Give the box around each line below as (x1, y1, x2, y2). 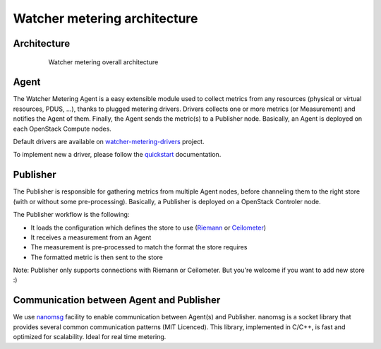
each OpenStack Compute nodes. (13, 124, 112, 133)
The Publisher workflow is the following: (13, 211, 130, 219)
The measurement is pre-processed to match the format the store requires (30, 243, 248, 252)
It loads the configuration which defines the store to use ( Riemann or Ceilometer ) (30, 223, 267, 232)
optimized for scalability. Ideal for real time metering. (13, 333, 167, 341)
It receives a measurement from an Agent (30, 233, 152, 242)
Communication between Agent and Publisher (13, 294, 221, 307)
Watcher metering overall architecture (48, 57, 159, 66)
